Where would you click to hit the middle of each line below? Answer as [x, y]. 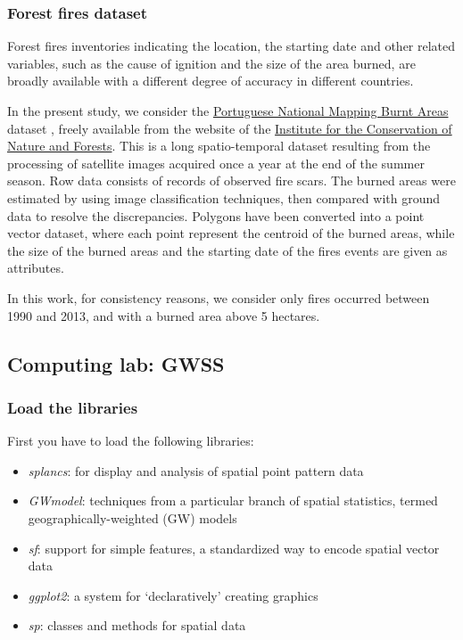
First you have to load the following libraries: [131, 441]
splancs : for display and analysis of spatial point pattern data [196, 470]
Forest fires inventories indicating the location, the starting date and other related [231, 46]
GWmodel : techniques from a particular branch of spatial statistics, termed [233, 501]
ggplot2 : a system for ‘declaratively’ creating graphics [173, 595]
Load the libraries [73, 407]
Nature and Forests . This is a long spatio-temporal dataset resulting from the [219, 146]
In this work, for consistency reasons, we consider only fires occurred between [219, 297]
